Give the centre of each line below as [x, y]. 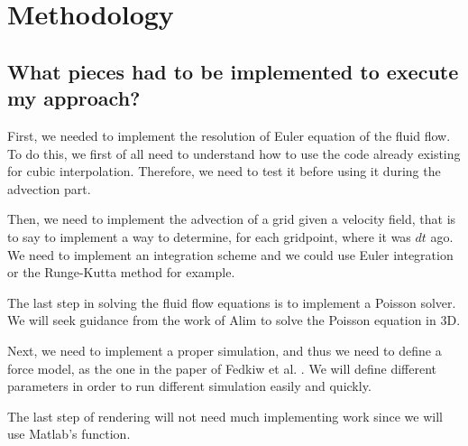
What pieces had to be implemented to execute [233, 71]
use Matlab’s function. [69, 434]
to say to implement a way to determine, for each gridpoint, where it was [209, 236]
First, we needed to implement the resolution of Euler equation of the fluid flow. [229, 135]
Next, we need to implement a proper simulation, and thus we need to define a [225, 350]
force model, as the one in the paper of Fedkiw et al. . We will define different [222, 368]
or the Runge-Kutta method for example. [121, 272]
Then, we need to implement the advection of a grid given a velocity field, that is [232, 219]
